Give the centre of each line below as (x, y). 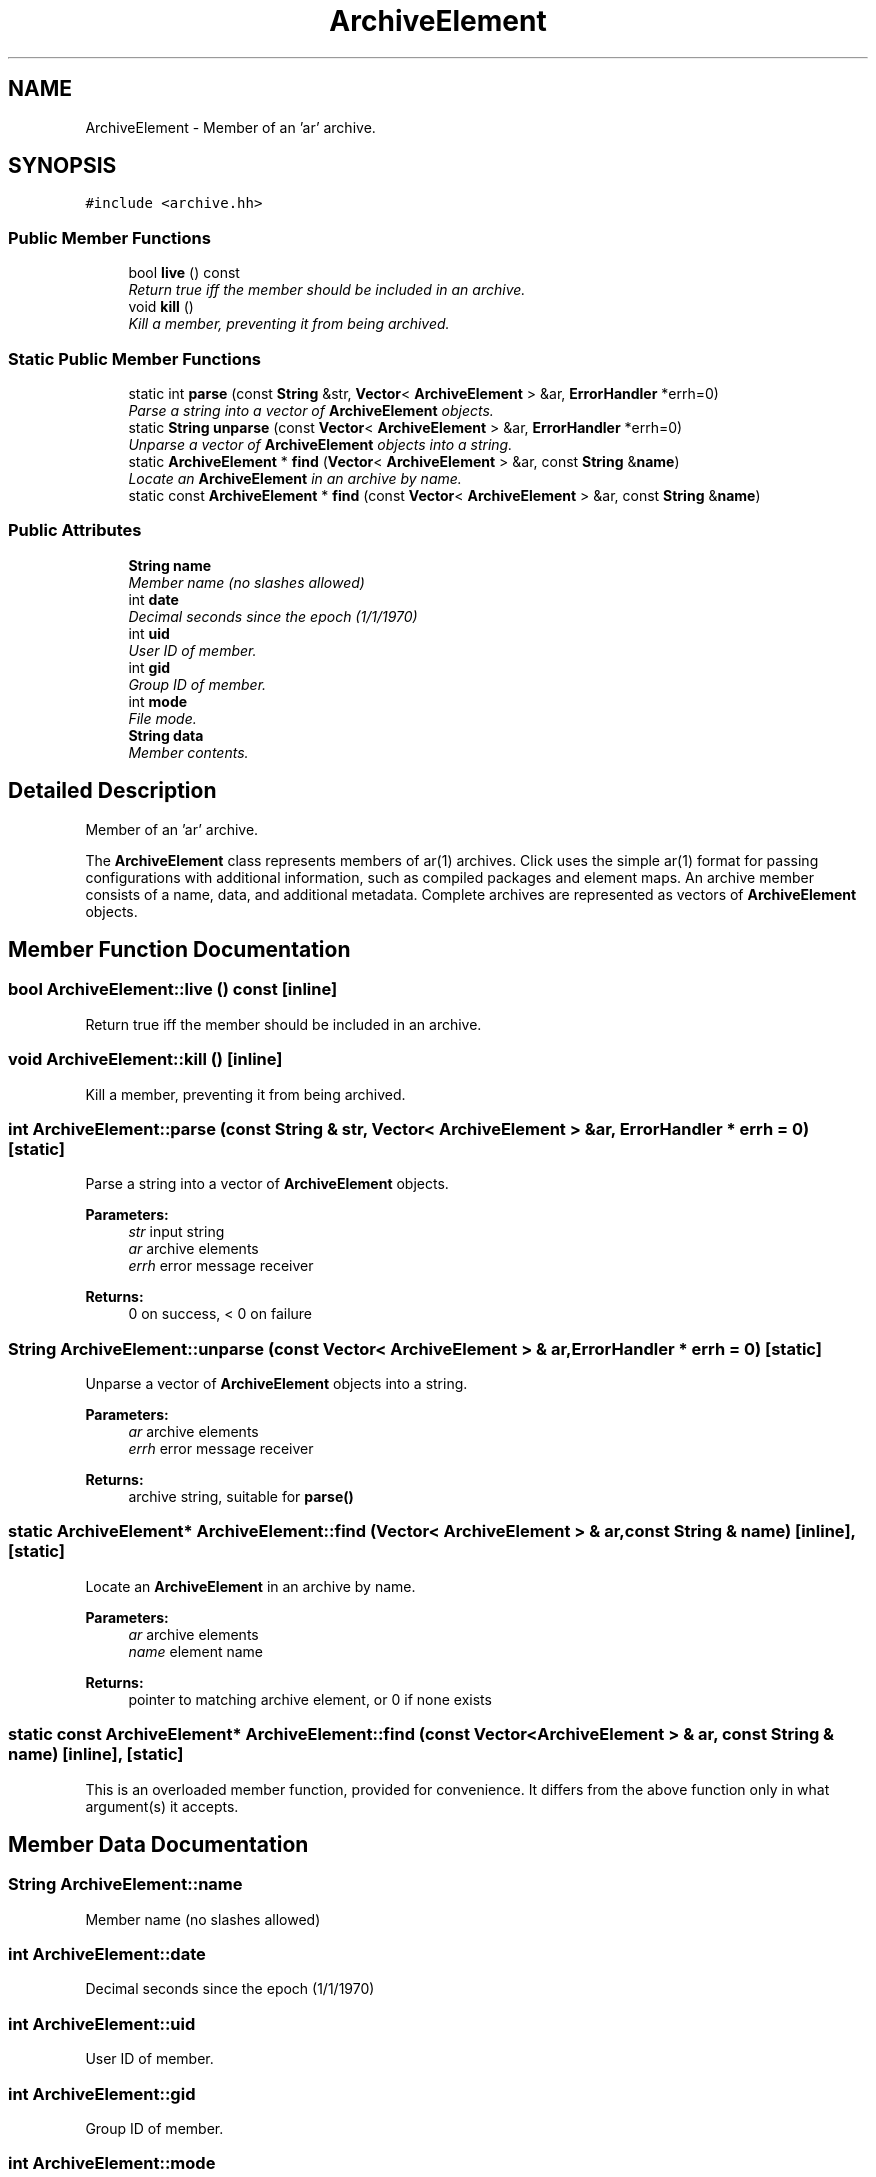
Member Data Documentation (158, 1844)
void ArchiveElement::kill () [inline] (145, 1059)
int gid (149, 667)
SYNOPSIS (62, 166)
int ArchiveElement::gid (102, 2093)
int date (153, 599)
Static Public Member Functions (135, 358)
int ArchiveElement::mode (112, 2163)
